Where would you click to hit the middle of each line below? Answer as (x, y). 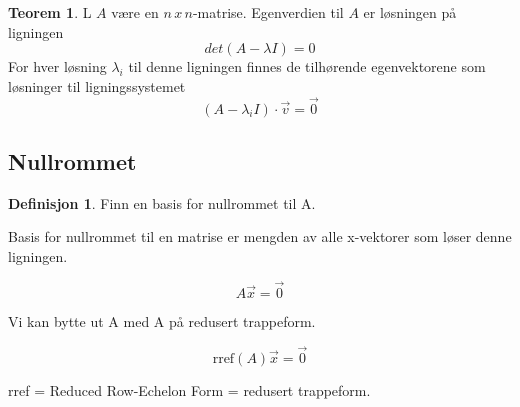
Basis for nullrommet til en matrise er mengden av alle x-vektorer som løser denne (260, 236)
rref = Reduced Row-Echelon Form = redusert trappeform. (189, 389)
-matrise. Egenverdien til (268, 12)
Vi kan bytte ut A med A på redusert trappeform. (162, 320)
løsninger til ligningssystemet (97, 85)
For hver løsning (57, 66)
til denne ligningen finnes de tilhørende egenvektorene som (307, 66)
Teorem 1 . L (50, 12)
